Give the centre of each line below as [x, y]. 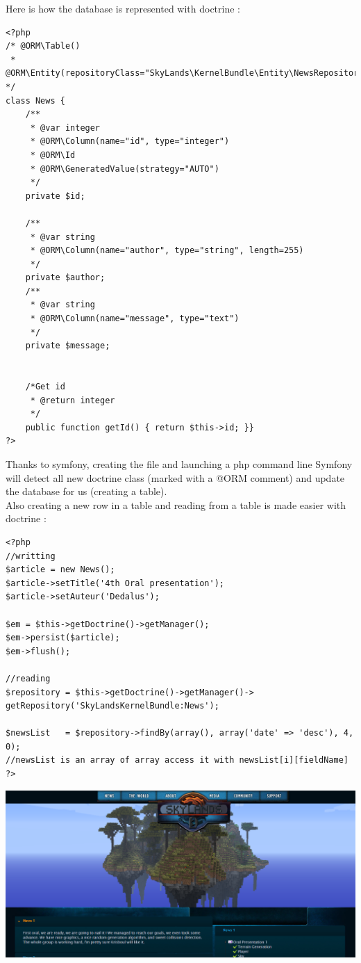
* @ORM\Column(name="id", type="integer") [130, 141]
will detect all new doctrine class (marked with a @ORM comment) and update [175, 477]
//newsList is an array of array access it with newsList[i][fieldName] [177, 760]
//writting [31, 556]
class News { [35, 100]
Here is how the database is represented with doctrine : [123, 8]
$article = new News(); [60, 570]
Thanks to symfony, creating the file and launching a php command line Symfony [179, 464]
